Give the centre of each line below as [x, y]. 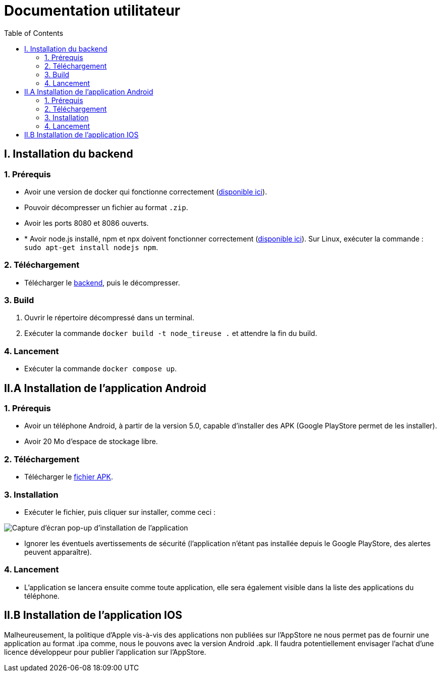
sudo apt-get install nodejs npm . [91, 247]
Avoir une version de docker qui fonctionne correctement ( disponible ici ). [146, 191]
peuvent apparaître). [58, 552]
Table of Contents [34, 33]
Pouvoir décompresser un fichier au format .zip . [106, 207]
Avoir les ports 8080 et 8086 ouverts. [87, 223]
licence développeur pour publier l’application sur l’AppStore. [105, 652]
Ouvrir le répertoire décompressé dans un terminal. [109, 318]
